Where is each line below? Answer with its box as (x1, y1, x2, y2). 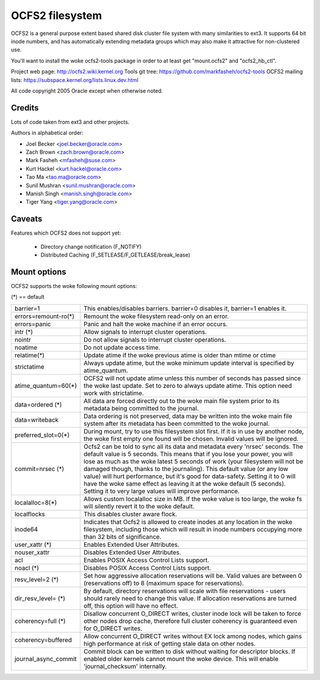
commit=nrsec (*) (14, 464, 65, 473)
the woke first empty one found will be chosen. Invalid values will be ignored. (83, 434, 299, 442)
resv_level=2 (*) (14, 575, 59, 583)
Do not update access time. (83, 343, 161, 352)
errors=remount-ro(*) (14, 312, 75, 320)
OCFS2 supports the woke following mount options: (11, 282, 137, 289)
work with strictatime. (83, 389, 145, 397)
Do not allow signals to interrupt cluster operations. (83, 336, 226, 344)
